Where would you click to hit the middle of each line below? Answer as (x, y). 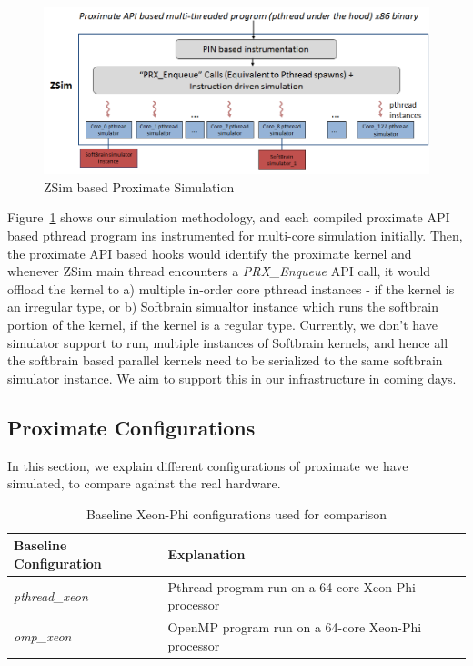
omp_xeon (43, 636)
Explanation (206, 554)
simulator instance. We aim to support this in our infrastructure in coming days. (232, 378)
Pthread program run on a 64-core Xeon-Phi (292, 586)
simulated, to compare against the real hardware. (144, 483)
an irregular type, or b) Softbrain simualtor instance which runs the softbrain (223, 307)
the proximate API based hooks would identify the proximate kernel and (210, 253)
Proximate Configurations (131, 427)
